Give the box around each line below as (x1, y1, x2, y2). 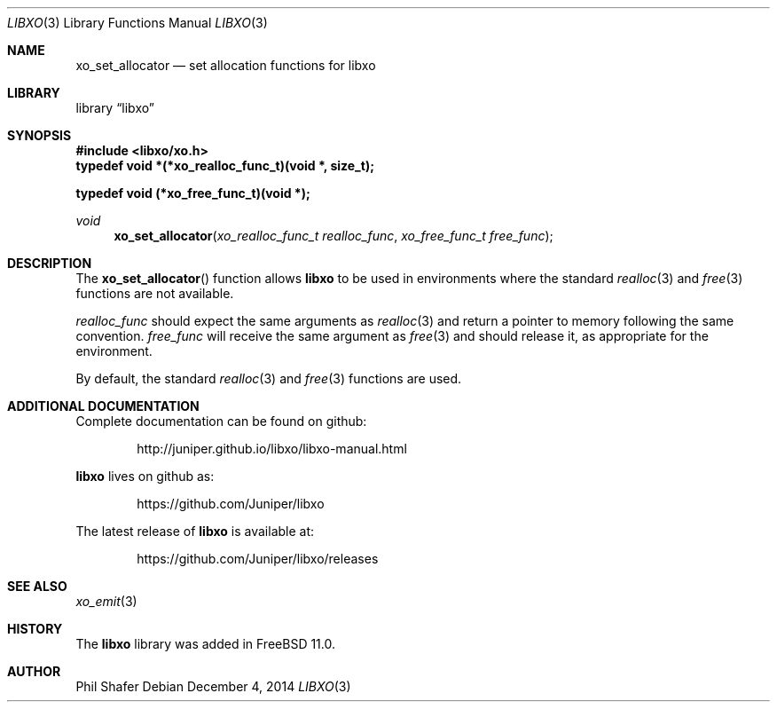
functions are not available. (75, 286, 234, 301)
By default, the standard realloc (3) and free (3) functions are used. (75, 371, 462, 386)
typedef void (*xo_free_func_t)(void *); (75, 185, 310, 201)
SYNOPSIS (7, 128, 72, 143)
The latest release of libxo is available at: (75, 524, 315, 539)
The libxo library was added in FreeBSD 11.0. (75, 636, 335, 651)
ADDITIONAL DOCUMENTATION (7, 398, 200, 414)
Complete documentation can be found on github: (75, 414, 367, 429)
